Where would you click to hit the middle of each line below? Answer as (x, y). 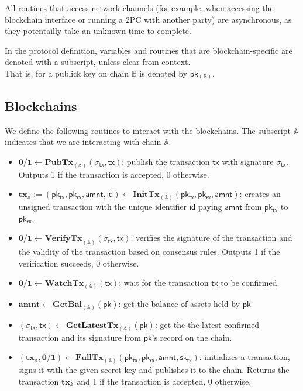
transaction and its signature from (80, 337)
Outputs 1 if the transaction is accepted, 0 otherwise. (114, 174)
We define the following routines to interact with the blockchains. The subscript (148, 130)
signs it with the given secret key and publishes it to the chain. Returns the (154, 370)
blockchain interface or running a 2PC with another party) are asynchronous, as (148, 19)
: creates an (260, 194)
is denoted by (163, 73)
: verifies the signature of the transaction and (211, 238)
